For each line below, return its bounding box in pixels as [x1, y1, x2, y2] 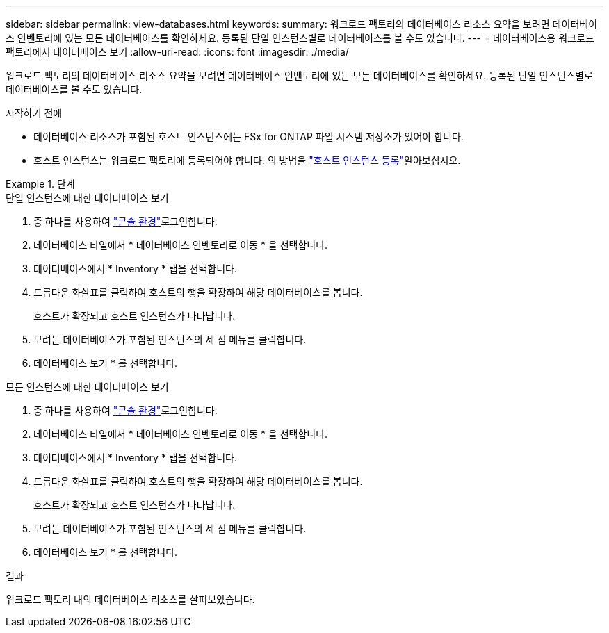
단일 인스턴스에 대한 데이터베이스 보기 [6, 192, 169, 204]
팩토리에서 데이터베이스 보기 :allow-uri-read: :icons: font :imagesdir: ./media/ [6, 46, 349, 58]
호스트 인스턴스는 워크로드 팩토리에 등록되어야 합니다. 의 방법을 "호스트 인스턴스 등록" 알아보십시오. [33, 154, 461, 166]
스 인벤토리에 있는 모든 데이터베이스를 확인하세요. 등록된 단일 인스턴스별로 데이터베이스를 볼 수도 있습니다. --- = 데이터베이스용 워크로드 [6, 32, 594, 44]
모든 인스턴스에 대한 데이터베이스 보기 [6, 381, 169, 393]
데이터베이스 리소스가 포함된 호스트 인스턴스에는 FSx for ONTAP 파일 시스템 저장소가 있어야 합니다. [33, 131, 464, 142]
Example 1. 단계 [6, 178, 75, 190]
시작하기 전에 [6, 107, 63, 119]
